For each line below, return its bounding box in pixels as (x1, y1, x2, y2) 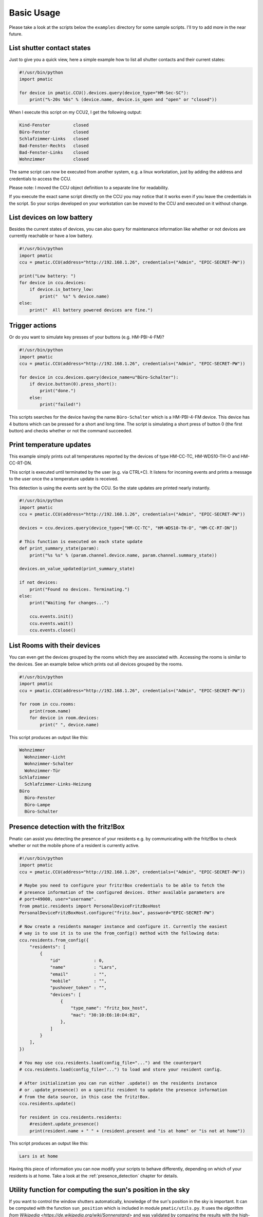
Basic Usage (9, 7, 60, 18)
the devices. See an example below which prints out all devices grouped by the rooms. (9, 661, 183, 667)
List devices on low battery (9, 213, 93, 221)
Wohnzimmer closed (19, 156, 89, 162)
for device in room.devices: (29, 715, 99, 720)
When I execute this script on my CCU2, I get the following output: (9, 110, 142, 115)
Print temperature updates (9, 441, 91, 449)
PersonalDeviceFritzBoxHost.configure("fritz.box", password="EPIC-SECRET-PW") (19, 910, 215, 915)
